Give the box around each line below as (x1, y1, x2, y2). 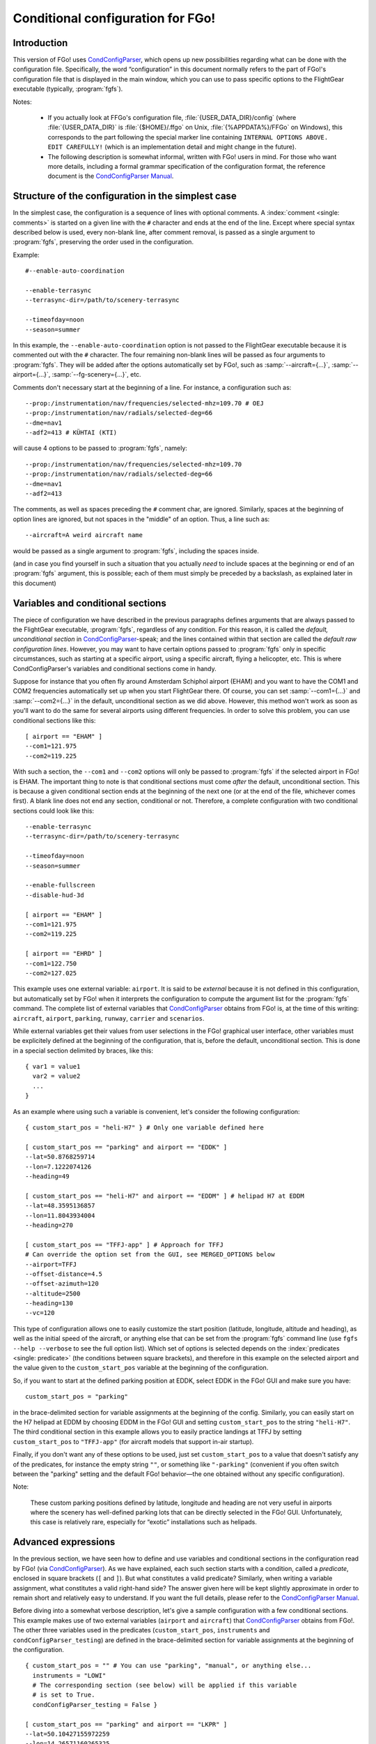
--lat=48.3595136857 (25, 1202, 95, 1210)
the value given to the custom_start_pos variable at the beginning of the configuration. (13, 1364, 269, 1372)
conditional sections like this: (13, 716, 96, 725)
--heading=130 (25, 1300, 73, 1307)
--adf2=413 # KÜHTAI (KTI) (25, 429, 118, 437)
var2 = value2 (32, 1072, 81, 1081)
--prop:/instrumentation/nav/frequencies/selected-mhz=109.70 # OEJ (25, 399, 264, 407)
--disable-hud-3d (25, 891, 84, 899)
